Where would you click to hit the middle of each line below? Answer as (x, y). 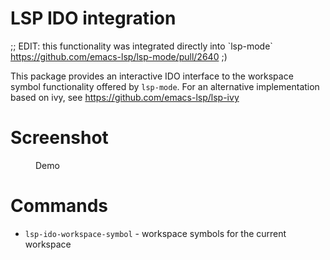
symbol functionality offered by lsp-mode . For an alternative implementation (165, 86)
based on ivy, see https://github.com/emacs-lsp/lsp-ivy (125, 97)
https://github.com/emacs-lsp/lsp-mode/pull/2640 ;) (119, 56)
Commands (59, 206)
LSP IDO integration (93, 18)
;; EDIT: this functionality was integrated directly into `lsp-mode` (141, 46)
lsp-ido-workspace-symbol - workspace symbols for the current (155, 233)
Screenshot (59, 138)
